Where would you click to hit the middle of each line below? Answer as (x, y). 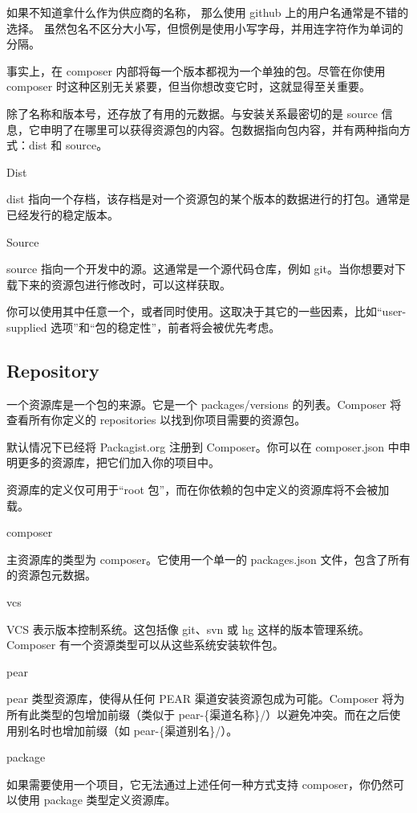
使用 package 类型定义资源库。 (97, 800)
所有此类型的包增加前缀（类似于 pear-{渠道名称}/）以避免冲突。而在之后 (198, 715)
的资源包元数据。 (51, 575)
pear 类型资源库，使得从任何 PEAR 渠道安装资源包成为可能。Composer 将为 (206, 699)
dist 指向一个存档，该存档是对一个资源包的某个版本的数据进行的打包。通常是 (208, 199)
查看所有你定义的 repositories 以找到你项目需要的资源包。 (156, 420)
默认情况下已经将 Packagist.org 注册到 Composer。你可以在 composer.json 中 (203, 446)
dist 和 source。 (68, 145)
